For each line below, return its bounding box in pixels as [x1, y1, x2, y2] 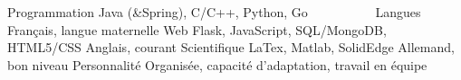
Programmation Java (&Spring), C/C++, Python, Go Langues [7, 3, 421, 21]
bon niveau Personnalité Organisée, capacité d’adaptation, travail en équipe [7, 55, 427, 74]
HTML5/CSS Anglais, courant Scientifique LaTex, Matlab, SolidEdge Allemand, [7, 38, 455, 57]
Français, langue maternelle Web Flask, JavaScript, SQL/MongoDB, [7, 20, 387, 39]
